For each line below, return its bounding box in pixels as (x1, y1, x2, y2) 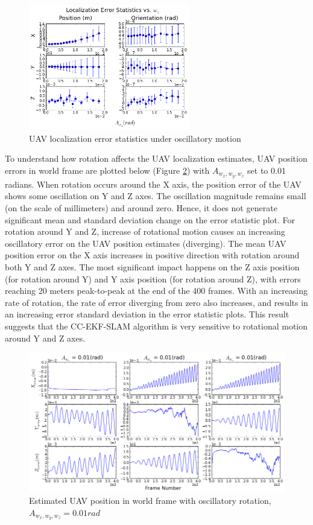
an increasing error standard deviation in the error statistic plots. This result (5, 308, 289, 320)
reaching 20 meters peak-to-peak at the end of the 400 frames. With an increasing (5, 284, 308, 297)
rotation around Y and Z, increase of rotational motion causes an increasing (5, 225, 285, 238)
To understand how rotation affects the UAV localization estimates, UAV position (5, 152, 308, 165)
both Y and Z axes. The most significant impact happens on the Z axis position (5, 261, 300, 273)
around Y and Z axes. (5, 331, 86, 344)
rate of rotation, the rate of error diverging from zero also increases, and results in (5, 296, 308, 308)
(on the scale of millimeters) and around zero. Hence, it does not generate (5, 202, 277, 214)
